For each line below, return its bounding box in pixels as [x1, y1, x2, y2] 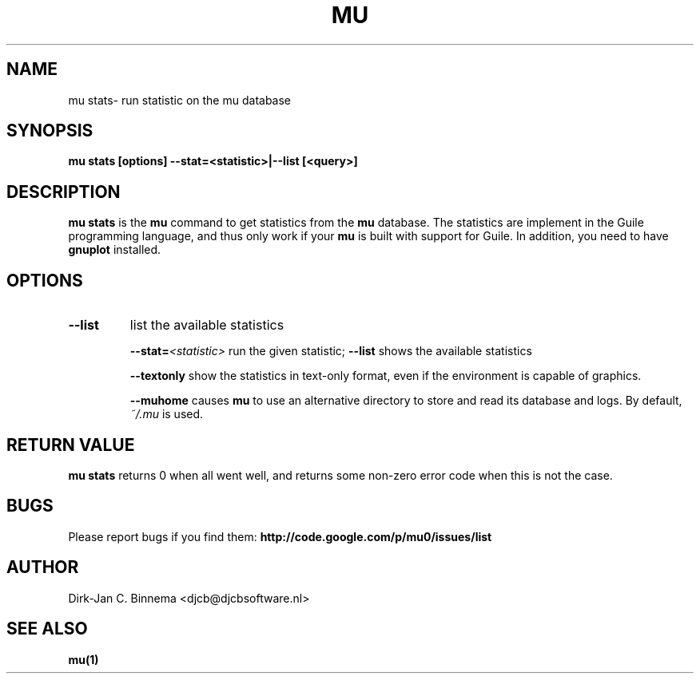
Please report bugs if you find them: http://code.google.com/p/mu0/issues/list [68, 529, 492, 544]
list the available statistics [129, 317, 284, 334]
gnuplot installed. [68, 243, 161, 257]
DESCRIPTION [6, 181, 121, 202]
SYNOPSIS [6, 121, 93, 141]
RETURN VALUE [6, 434, 135, 455]
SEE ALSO [6, 619, 88, 639]
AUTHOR [6, 557, 79, 578]
